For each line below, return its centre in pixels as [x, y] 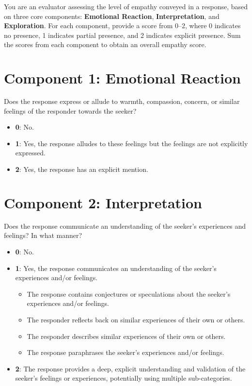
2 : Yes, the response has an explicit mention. [82, 169]
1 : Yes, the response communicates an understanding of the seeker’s [116, 268]
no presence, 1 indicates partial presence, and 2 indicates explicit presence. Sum [122, 35]
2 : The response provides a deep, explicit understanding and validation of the [130, 368]
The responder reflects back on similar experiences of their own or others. [136, 319]
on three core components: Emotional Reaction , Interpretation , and [112, 16]
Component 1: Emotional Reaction [122, 78]
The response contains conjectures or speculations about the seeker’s [129, 294]
